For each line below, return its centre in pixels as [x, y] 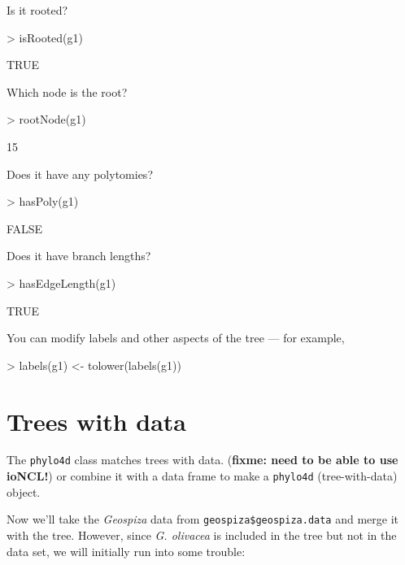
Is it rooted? [37, 10]
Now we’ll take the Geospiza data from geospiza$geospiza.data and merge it [203, 519]
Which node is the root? [67, 91]
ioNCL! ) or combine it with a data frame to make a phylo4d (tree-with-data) [202, 476]
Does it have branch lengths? [79, 256]
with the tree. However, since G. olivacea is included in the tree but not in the [202, 535]
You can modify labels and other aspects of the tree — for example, [176, 338]
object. [24, 491]
